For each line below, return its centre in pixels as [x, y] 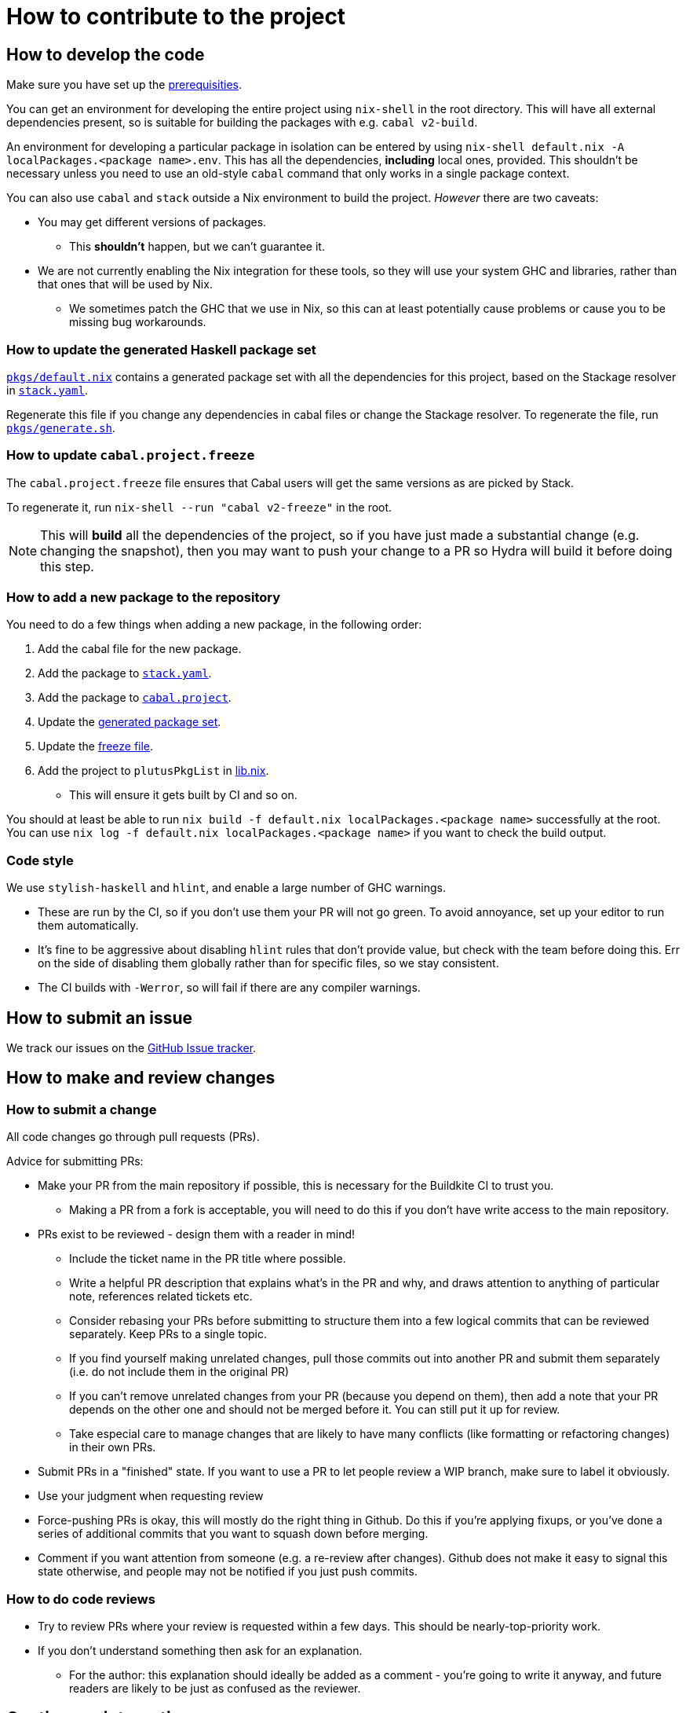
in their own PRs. [113, 1447]
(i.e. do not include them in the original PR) [179, 1372]
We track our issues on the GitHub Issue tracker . [131, 1048]
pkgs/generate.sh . [61, 427]
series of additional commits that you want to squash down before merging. [233, 1534]
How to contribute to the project [176, 17]
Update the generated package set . [130, 722]
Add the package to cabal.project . [135, 698]
